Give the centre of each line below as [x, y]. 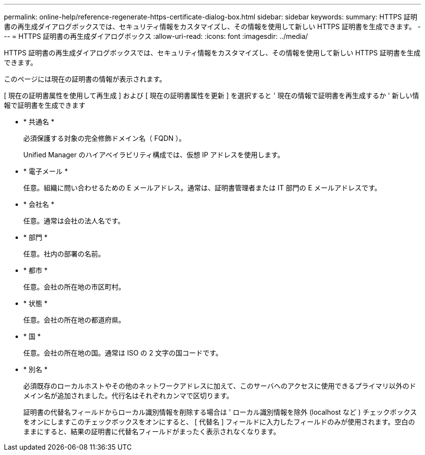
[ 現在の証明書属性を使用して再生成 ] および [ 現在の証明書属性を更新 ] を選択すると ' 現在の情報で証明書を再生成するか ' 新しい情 [212, 95]
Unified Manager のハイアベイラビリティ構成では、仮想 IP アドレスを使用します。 [154, 155]
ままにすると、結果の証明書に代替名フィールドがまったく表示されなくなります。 [152, 431]
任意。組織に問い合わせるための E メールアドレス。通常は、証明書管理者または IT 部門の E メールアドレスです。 [202, 188]
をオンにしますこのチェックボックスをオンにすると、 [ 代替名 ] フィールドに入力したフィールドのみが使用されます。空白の [219, 422]
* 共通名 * [39, 122]
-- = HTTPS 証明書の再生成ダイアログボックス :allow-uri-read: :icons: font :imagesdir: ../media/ [156, 36]
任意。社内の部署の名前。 [64, 254]
